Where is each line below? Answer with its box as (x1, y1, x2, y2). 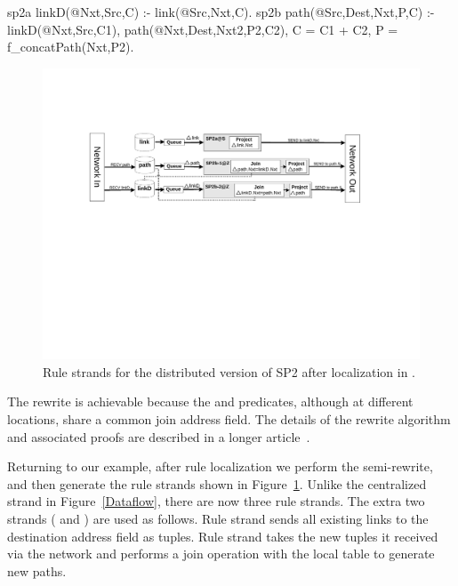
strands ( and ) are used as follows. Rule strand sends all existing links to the (7, 510, 429, 528)
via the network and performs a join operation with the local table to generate (7, 544, 435, 563)
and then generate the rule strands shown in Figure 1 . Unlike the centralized (7, 474, 427, 493)
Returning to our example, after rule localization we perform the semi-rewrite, (7, 457, 433, 476)
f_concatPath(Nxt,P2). (7, 37, 134, 56)
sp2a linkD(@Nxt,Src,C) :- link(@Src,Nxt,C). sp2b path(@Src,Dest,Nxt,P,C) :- (7, 3, 435, 20)
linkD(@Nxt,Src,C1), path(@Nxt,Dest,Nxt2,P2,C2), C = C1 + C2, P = (7, 20, 398, 38)
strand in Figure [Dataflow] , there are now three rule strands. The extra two (7, 492, 425, 510)
